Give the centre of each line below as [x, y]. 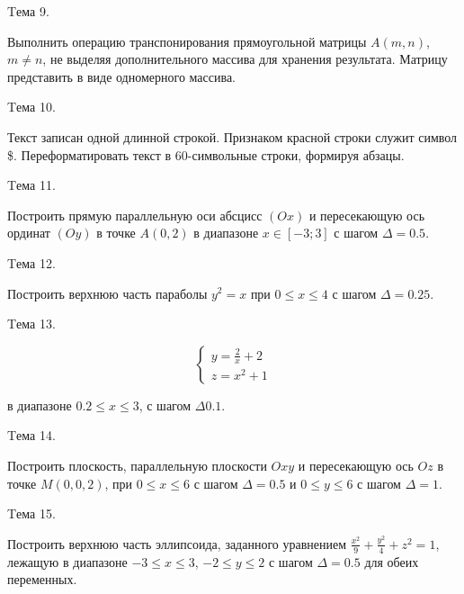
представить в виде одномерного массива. [121, 76]
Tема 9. [28, 11]
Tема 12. [31, 262]
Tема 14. [31, 435]
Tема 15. [31, 513]
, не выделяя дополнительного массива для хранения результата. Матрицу [245, 59]
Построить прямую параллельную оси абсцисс [135, 215]
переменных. [42, 579]
